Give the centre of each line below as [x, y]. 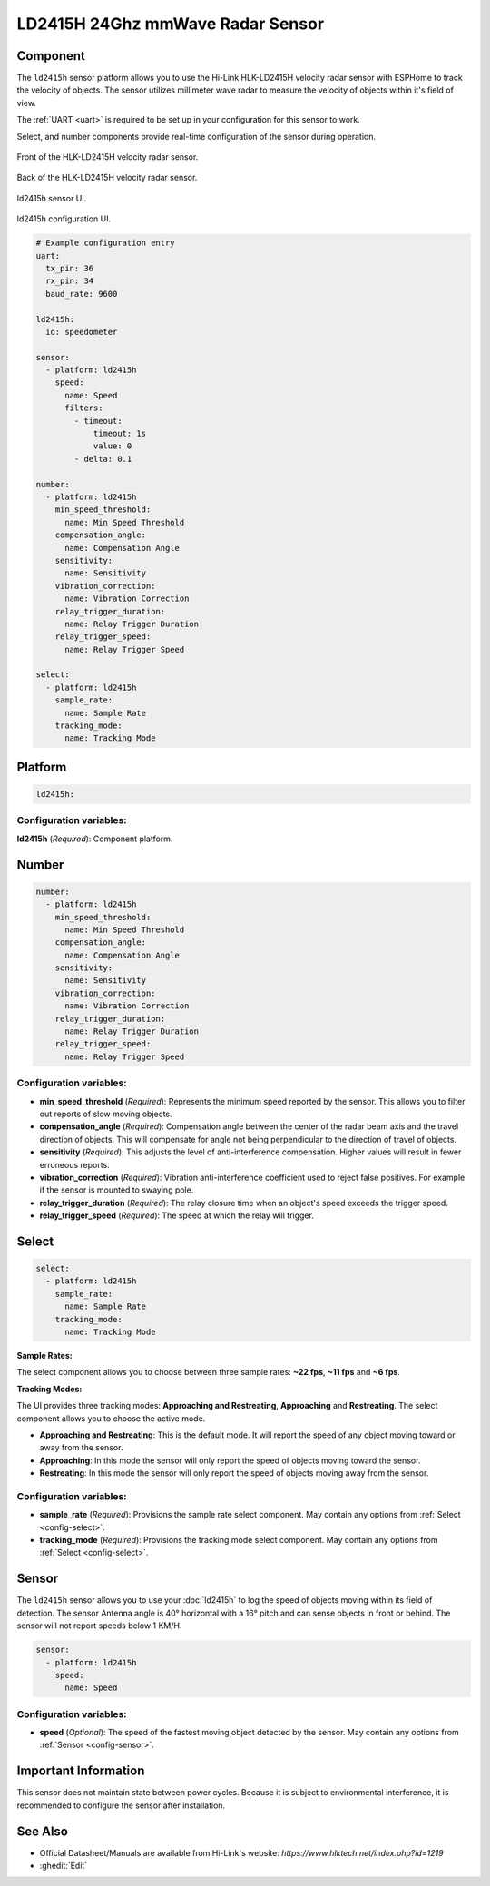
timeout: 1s [120, 434]
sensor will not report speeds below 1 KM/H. [99, 1626]
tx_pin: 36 [70, 268]
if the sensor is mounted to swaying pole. [117, 1190]
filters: [84, 408]
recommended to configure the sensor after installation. [121, 1805]
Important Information [81, 1771]
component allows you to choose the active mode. [111, 1418]
